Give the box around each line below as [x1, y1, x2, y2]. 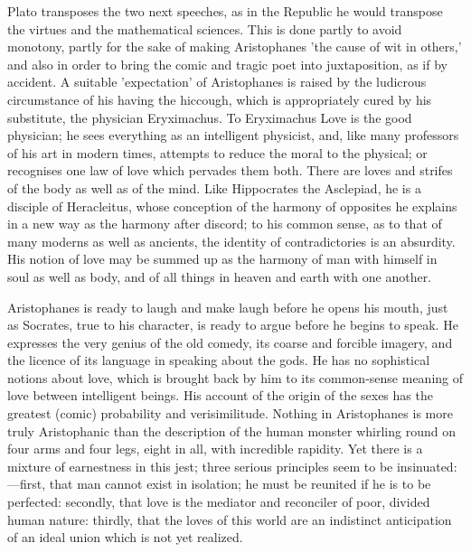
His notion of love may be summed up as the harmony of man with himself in [7, 249, 438, 268]
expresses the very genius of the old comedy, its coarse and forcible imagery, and [7, 332, 453, 351]
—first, [7, 474, 46, 493]
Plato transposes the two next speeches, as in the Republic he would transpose [7, 2, 443, 20]
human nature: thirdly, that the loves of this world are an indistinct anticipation [7, 510, 452, 529]
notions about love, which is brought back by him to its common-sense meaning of [7, 368, 464, 387]
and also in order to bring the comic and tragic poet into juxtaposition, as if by [7, 54, 447, 73]
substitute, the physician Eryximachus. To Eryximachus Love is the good [7, 108, 412, 126]
